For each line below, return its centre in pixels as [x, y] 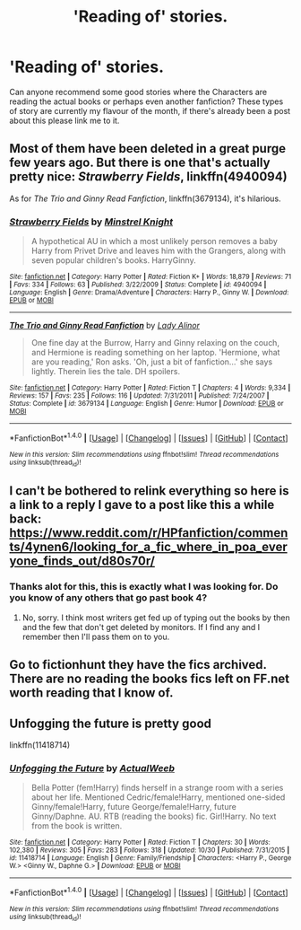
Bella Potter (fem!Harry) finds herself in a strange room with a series [157, 788]
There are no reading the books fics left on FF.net [150, 679]
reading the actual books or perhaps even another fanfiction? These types [146, 101]
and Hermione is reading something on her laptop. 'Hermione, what [155, 353]
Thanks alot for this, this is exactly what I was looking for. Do [144, 587]
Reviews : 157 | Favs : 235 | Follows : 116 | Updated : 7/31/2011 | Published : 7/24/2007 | [139, 396]
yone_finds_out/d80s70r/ [82, 562]
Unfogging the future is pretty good [111, 723]
